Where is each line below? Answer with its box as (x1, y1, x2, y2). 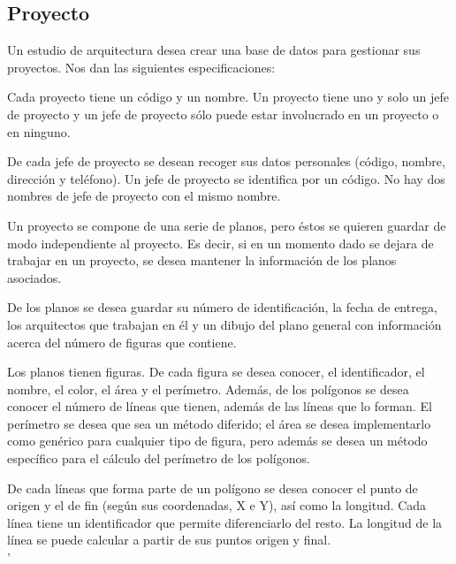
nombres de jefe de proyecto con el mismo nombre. (7, 187, 281, 205)
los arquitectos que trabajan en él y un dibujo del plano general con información (7, 315, 442, 333)
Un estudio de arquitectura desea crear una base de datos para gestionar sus (7, 41, 421, 59)
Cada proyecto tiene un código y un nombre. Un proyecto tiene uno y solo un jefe (7, 88, 449, 106)
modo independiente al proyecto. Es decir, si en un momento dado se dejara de (7, 233, 434, 252)
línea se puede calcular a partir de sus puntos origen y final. (7, 530, 331, 549)
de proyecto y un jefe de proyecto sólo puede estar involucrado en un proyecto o (7, 104, 439, 123)
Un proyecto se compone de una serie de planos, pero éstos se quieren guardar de (7, 216, 446, 234)
